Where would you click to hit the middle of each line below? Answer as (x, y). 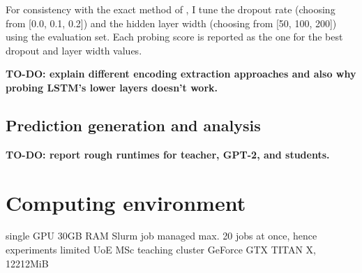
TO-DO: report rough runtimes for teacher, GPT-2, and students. (168, 154)
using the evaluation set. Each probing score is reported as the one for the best (174, 37)
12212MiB (27, 263)
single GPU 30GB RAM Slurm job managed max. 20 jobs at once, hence (161, 236)
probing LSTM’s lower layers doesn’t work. (112, 87)
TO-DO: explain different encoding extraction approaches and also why (181, 74)
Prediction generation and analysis (133, 125)
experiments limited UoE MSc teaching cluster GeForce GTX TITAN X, (161, 250)
